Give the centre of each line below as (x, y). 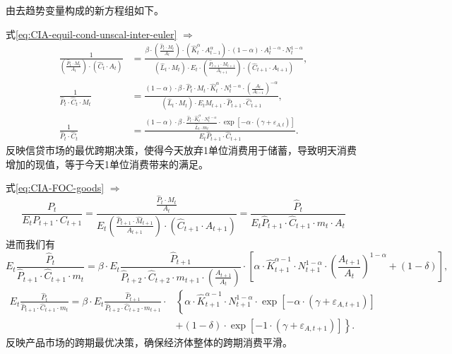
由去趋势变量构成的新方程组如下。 (85, 10)
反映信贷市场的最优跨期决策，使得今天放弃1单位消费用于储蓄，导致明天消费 (181, 150)
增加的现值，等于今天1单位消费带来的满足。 (107, 164)
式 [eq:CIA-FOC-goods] (55, 188)
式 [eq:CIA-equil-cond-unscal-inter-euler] (91, 34)
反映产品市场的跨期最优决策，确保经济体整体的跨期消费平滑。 (149, 342)
